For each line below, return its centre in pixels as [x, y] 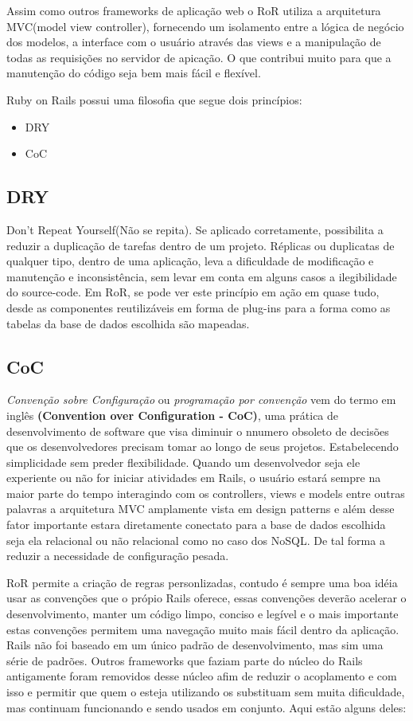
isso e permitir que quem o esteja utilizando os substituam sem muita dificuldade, [206, 692]
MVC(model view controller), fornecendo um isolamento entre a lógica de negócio [205, 26]
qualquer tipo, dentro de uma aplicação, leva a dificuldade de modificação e [190, 261]
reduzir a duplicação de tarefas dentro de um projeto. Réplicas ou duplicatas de [201, 245]
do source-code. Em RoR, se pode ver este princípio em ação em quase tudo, [193, 292]
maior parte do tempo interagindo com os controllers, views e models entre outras [206, 493]
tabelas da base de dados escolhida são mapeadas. [128, 323]
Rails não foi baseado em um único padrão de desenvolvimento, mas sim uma [195, 645]
